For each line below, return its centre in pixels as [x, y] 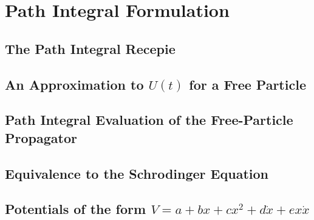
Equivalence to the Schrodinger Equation [137, 173]
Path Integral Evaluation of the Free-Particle [149, 120]
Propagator [41, 137]
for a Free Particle [247, 84]
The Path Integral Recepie [90, 48]
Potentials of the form [76, 209]
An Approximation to [74, 84]
